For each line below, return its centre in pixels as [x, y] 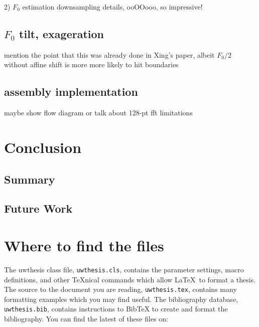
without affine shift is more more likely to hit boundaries [91, 64]
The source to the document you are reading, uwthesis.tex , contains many [120, 289]
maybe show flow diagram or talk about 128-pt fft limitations [98, 113]
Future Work [38, 208]
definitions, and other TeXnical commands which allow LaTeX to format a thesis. [130, 279]
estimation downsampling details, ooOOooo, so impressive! [112, 7]
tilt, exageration [61, 33]
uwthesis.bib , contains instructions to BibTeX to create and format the [116, 309]
